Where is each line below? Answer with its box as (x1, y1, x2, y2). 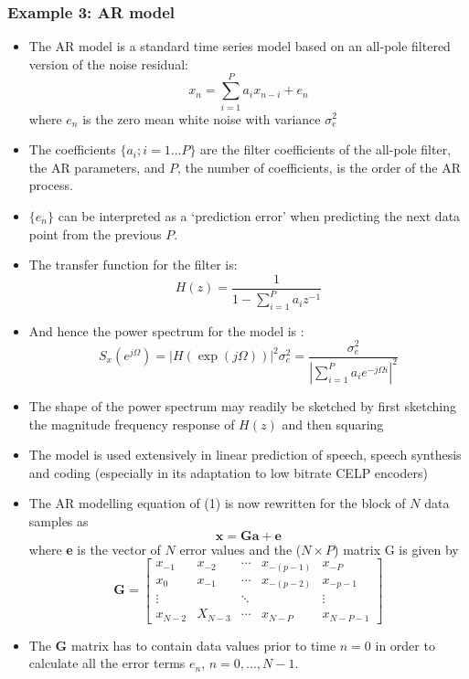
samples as (28, 511, 89, 530)
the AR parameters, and (28, 157, 165, 176)
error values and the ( (179, 539, 302, 558)
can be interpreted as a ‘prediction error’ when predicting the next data (58, 206, 461, 225)
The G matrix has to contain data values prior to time (28, 635, 336, 654)
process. (28, 175, 73, 195)
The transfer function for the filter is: (28, 255, 238, 274)
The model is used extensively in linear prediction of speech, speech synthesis (28, 445, 462, 464)
